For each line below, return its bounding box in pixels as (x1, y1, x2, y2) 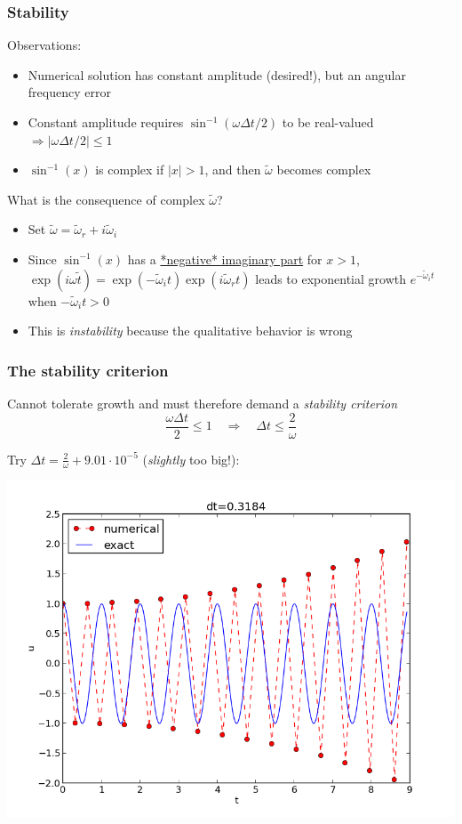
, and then (204, 160, 261, 179)
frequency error (28, 83, 111, 101)
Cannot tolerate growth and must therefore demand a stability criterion (7, 393, 398, 412)
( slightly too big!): (142, 449, 240, 468)
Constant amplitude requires (28, 113, 184, 131)
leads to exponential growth (255, 269, 406, 287)
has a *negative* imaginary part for (127, 249, 323, 268)
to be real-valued (282, 113, 374, 131)
